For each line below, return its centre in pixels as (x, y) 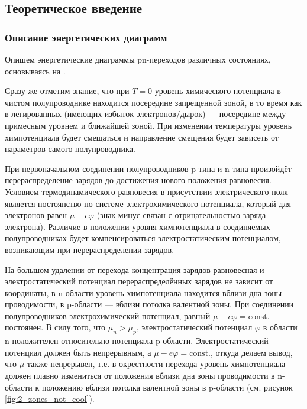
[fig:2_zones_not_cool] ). (50, 399)
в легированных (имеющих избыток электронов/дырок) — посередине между (146, 114)
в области (280, 327)
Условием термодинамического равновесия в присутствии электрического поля (146, 191)
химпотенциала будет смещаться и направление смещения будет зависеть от (142, 137)
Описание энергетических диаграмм (86, 37)
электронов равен (36, 215)
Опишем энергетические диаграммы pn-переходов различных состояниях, (138, 59)
